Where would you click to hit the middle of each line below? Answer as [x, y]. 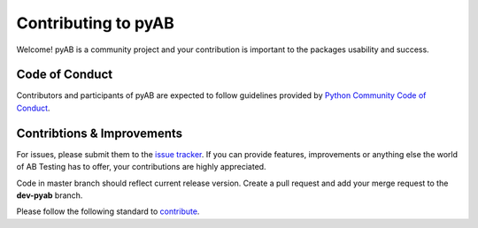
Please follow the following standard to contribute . [108, 211]
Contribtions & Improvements [100, 133]
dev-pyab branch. [50, 195]
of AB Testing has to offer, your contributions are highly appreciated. [141, 167]
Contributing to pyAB [95, 23]
